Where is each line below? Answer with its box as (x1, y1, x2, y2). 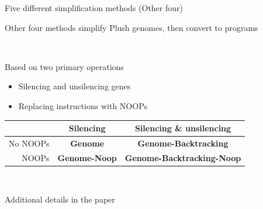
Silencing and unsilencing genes (18, 80, 131, 92)
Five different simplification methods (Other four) (5, 2, 183, 13)
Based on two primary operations (5, 60, 124, 72)
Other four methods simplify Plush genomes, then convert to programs (5, 21, 258, 33)
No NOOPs (9, 137, 50, 149)
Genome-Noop (57, 151, 117, 163)
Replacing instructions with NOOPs (18, 99, 148, 112)
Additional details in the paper (5, 193, 115, 205)
